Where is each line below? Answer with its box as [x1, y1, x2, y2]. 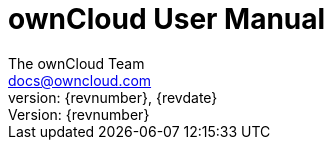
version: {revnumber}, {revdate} [8, 88, 218, 106]
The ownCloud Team [8, 54, 145, 72]
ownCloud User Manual [8, 2, 326, 36]
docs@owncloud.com [8, 71, 152, 89]
